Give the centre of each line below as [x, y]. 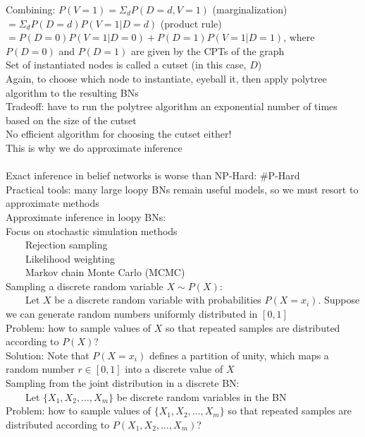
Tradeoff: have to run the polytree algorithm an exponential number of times [172, 106]
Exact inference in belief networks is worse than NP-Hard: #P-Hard [153, 175]
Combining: [31, 9]
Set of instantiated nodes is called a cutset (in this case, [126, 65]
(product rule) [191, 23]
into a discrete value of [174, 369]
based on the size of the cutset [71, 120]
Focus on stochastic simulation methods [92, 231]
